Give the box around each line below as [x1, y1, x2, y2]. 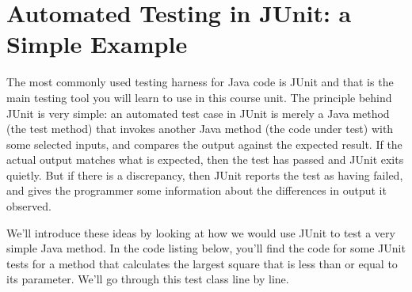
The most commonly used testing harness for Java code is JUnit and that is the [6, 74, 394, 90]
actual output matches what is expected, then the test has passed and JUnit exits [6, 151, 404, 168]
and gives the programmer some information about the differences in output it [6, 182, 387, 199]
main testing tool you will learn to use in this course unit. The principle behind [6, 89, 392, 105]
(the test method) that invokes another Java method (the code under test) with [6, 120, 394, 137]
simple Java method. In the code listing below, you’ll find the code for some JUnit [6, 240, 406, 256]
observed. [6, 198, 51, 214]
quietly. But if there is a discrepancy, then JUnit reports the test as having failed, [6, 166, 403, 183]
